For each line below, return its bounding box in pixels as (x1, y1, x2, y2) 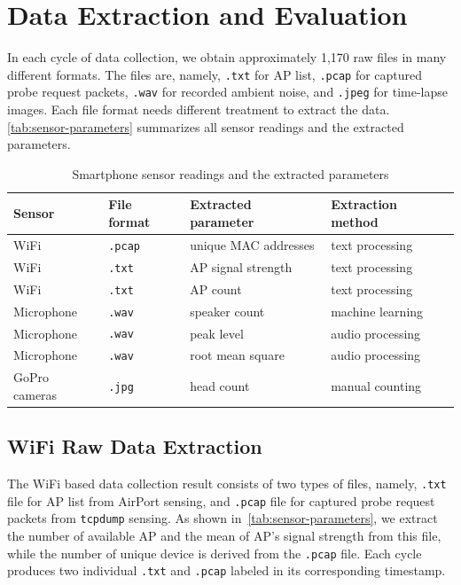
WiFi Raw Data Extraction (7, 433, 262, 460)
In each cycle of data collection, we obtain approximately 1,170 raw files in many (7, 48, 447, 66)
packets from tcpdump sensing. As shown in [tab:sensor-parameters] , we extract (7, 509, 438, 527)
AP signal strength (190, 257, 293, 276)
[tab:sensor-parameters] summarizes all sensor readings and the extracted (7, 117, 404, 136)
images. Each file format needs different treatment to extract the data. (7, 100, 390, 119)
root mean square (190, 346, 285, 364)
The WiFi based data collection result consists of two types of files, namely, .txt (7, 474, 447, 493)
